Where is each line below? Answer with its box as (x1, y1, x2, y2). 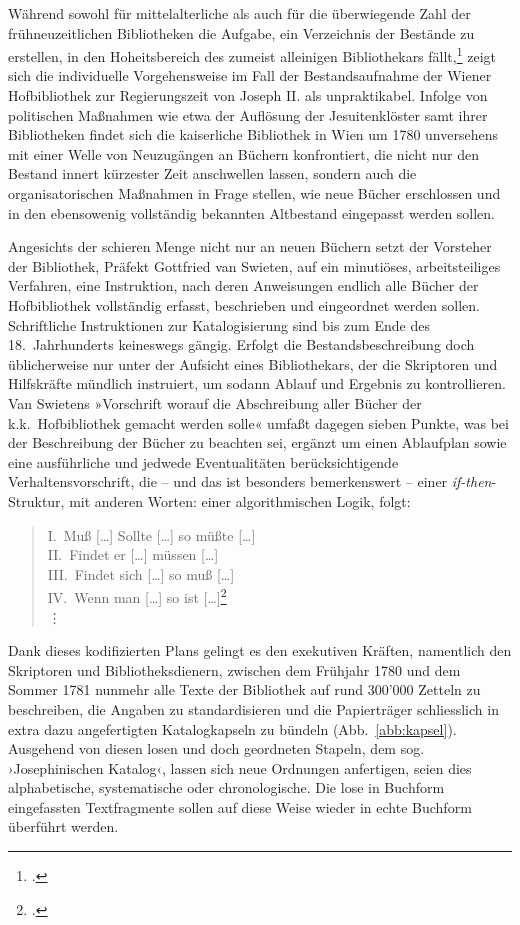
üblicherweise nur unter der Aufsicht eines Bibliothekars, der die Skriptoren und (8, 353, 498, 374)
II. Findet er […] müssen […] (47, 544, 219, 565)
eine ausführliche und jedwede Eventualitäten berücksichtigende (8, 451, 399, 472)
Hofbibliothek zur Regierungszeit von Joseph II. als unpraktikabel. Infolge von (8, 85, 488, 106)
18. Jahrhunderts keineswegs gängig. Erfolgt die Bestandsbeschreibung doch (8, 334, 475, 355)
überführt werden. (8, 816, 119, 837)
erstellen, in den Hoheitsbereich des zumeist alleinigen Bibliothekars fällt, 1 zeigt (8, 43, 496, 66)
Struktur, (8, 490, 65, 511)
